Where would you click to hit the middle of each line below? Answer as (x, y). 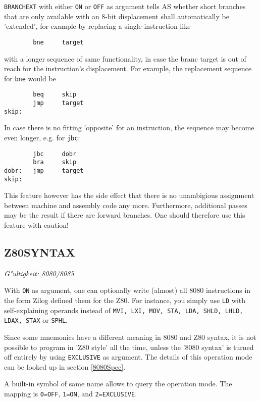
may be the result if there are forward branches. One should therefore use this (125, 215)
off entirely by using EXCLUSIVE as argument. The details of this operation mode (128, 357)
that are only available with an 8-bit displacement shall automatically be (117, 16)
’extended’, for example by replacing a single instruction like (97, 26)
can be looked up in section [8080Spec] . (65, 366)
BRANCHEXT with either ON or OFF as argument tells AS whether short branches (125, 6)
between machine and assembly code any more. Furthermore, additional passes (126, 205)
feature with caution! (37, 224)
